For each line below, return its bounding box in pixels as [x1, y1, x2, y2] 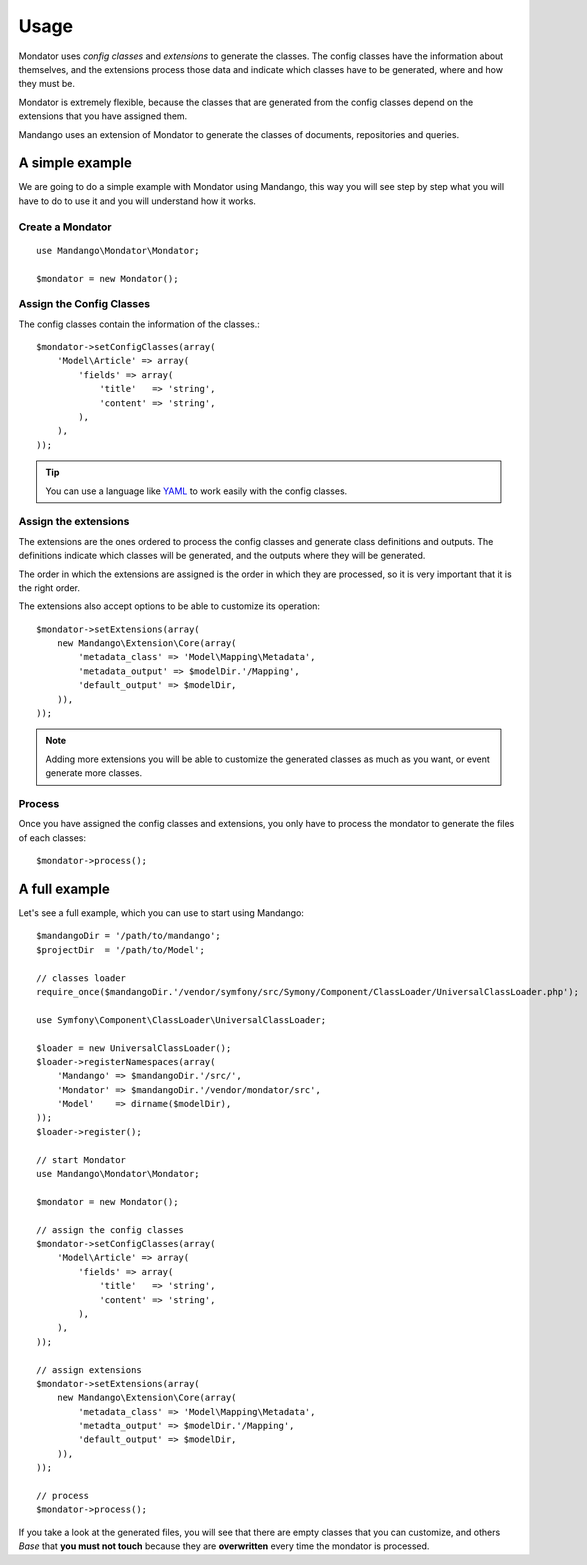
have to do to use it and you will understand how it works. [18, 195, 257, 207]
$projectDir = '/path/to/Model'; [36, 944, 205, 955]
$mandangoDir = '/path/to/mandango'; [36, 930, 222, 942]
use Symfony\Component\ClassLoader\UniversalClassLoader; [36, 1014, 327, 1025]
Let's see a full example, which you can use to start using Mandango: [18, 907, 305, 919]
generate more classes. [45, 767, 143, 779]
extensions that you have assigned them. [18, 110, 188, 122]
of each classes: [18, 831, 87, 844]
